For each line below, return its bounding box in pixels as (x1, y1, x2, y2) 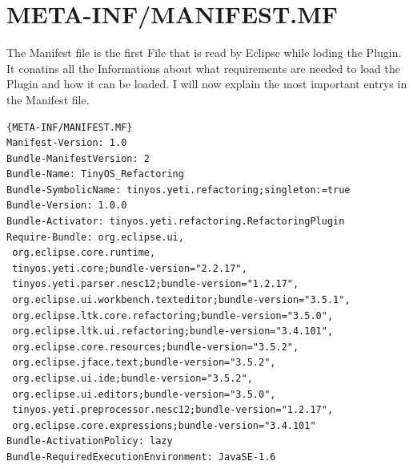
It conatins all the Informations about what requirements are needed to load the (6, 59, 400, 76)
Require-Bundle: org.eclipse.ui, (6, 231, 184, 243)
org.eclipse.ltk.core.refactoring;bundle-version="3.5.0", (12, 309, 334, 321)
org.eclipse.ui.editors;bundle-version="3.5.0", (12, 388, 276, 400)
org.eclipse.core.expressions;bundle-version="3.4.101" (12, 419, 316, 431)
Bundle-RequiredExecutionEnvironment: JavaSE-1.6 (6, 451, 276, 463)
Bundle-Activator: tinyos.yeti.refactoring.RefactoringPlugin (6, 216, 345, 228)
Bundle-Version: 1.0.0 (6, 200, 127, 212)
